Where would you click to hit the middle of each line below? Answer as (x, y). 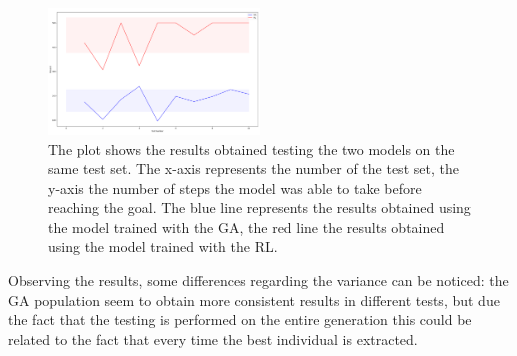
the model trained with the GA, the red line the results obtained (246, 226)
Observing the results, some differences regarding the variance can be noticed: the (258, 280)
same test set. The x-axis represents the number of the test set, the (253, 168)
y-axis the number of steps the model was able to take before (235, 187)
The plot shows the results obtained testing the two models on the (251, 148)
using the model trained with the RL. (163, 246)
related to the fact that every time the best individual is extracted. (213, 338)
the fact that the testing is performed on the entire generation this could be (240, 319)
